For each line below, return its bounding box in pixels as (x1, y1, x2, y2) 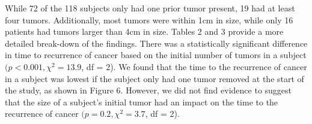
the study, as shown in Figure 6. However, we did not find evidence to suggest (5, 84, 292, 96)
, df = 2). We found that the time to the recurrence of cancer (81, 60, 307, 72)
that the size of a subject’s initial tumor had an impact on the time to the (5, 95, 278, 108)
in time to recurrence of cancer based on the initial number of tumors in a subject (5, 49, 307, 61)
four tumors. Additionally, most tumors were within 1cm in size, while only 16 (5, 13, 293, 26)
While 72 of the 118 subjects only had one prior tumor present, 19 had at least (5, 2, 295, 14)
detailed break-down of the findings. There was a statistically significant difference (5, 37, 308, 49)
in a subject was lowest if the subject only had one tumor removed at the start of (5, 72, 304, 84)
